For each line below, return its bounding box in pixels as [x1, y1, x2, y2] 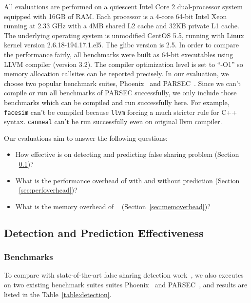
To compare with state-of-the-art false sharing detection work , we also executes [4, 270, 244, 280]
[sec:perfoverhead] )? [19, 185, 77, 195]
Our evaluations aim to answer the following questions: [4, 132, 168, 143]
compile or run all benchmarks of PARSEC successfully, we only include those [4, 87, 237, 98]
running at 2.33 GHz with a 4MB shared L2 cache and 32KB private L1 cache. [4, 21, 239, 31]
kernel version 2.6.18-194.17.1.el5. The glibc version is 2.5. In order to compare [4, 40, 239, 50]
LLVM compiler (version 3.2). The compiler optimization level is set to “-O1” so [4, 59, 243, 69]
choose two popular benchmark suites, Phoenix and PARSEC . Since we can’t [4, 78, 241, 88]
